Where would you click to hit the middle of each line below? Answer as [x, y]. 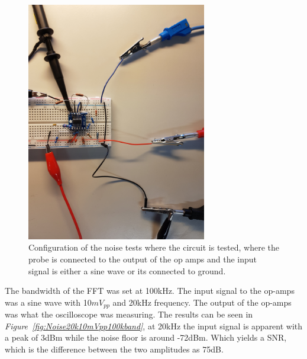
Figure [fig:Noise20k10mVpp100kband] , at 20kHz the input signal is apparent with [154, 326]
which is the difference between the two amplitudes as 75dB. [114, 349]
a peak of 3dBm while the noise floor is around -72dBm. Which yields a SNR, [146, 337]
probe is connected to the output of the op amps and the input [143, 259]
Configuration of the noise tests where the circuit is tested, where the [154, 247]
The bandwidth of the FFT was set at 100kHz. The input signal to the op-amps [150, 291]
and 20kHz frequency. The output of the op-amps [202, 302]
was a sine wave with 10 [48, 302]
